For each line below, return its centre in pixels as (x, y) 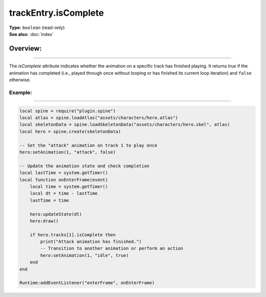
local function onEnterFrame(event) (64, 180)
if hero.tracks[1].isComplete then (73, 235)
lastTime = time (49, 200)
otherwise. (20, 80)
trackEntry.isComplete (57, 13)
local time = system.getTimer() (69, 186)
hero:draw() (44, 221)
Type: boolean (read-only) (37, 28)
